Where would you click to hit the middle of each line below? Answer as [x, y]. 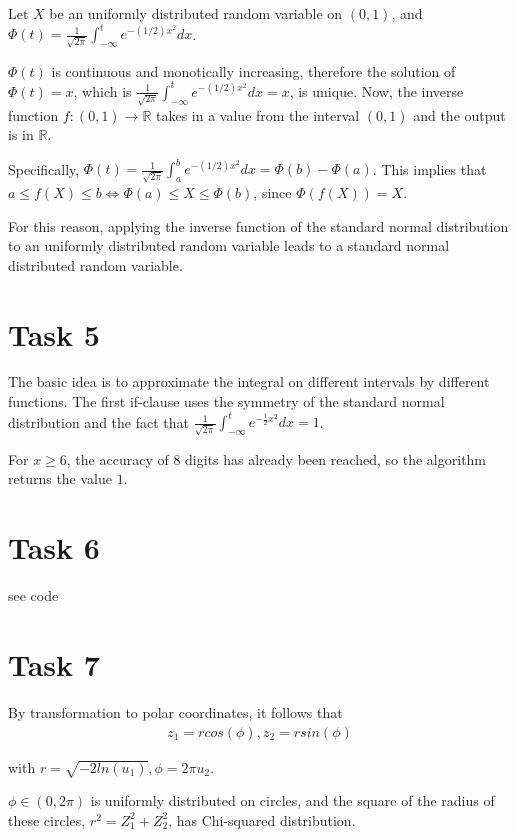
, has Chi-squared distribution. [262, 819]
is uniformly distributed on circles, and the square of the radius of [292, 800]
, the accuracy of [117, 458]
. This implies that [429, 168]
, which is [102, 90]
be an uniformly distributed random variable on [196, 13]
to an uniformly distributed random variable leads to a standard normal [229, 245]
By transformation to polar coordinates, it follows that [175, 711]
